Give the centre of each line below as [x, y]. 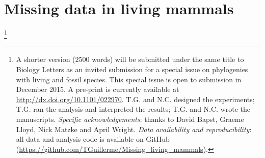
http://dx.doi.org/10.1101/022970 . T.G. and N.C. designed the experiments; [135, 99]
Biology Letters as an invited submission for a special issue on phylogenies [132, 69]
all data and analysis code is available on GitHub [93, 139]
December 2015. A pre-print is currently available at [98, 89]
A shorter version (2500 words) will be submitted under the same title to [130, 59]
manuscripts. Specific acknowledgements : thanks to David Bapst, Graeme [130, 119]
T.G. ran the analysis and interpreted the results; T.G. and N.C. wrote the [133, 109]
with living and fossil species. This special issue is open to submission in [129, 79]
